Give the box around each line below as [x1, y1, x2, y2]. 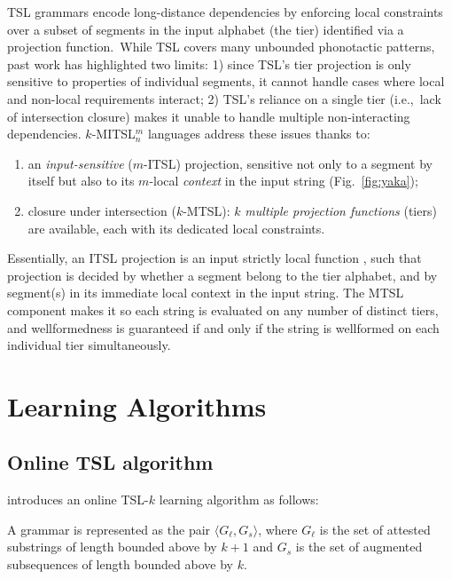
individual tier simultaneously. [7, 336, 171, 354]
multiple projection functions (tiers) [245, 201, 437, 219]
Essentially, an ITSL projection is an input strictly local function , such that [7, 249, 422, 267]
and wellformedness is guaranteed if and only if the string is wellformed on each [7, 318, 440, 337]
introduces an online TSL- [7, 490, 149, 509]
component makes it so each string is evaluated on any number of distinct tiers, [7, 300, 439, 319]
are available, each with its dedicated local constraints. [27, 218, 325, 237]
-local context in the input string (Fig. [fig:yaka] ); [149, 171, 418, 190]
